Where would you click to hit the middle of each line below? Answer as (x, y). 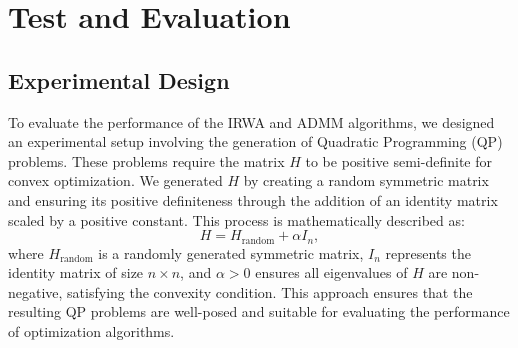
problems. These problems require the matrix (146, 160)
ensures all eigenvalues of (331, 272)
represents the (428, 252)
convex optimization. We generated (115, 180)
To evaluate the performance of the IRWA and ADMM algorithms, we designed (251, 121)
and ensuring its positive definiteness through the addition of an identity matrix (253, 199)
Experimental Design (119, 79)
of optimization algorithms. (91, 330)
